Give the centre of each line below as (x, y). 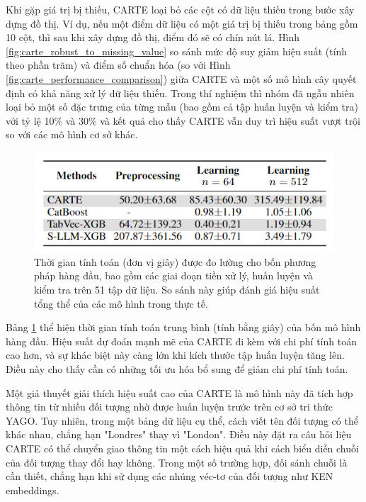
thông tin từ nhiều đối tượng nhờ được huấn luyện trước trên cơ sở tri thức (169, 407)
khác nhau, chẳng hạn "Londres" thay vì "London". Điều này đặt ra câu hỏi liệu (179, 434)
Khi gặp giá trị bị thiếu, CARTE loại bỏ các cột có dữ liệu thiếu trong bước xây (180, 9)
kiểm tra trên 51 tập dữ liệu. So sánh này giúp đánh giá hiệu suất (177, 290)
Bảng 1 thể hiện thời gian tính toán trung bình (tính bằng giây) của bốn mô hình (183, 327)
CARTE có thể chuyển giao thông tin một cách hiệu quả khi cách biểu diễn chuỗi (182, 448)
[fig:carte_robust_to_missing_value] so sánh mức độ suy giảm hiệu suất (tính (177, 51)
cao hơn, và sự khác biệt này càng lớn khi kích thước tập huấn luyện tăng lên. (175, 355)
